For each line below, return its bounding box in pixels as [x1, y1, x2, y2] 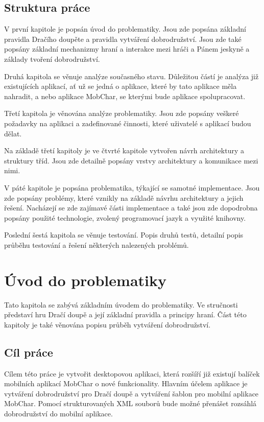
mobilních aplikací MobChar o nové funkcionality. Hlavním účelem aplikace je [4, 378, 248, 389]
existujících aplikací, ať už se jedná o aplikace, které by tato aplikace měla [4, 81, 237, 91]
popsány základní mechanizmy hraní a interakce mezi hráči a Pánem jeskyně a [4, 43, 250, 54]
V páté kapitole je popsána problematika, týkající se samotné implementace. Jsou [4, 182, 260, 193]
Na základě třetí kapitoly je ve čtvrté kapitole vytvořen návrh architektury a [4, 145, 245, 156]
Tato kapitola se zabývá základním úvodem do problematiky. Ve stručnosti [4, 299, 238, 310]
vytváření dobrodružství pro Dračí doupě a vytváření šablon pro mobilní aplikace [4, 388, 259, 398]
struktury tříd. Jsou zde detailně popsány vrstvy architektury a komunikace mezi [4, 155, 258, 166]
